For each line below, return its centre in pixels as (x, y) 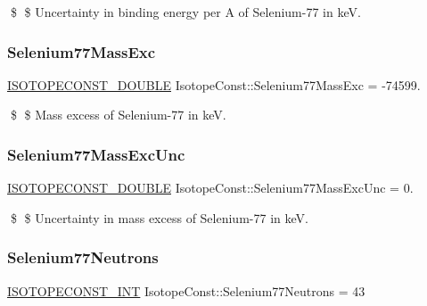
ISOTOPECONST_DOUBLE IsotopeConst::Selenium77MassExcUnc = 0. (210, 188)
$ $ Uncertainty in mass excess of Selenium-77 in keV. (159, 217)
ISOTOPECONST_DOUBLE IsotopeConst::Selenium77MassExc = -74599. (214, 84)
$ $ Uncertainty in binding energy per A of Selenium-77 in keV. (185, 12)
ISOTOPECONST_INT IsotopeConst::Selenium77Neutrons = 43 (186, 290)
